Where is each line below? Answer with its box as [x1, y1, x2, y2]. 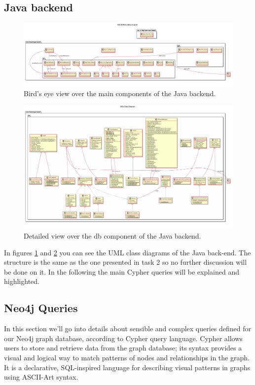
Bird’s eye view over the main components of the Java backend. [24, 88, 216, 99]
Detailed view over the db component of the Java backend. [24, 230, 201, 241]
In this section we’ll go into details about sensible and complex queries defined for [4, 323, 252, 334]
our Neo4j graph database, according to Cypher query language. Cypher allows [4, 333, 243, 343]
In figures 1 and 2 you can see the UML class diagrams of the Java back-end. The [4, 247, 251, 257]
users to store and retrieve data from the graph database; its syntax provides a [4, 343, 242, 353]
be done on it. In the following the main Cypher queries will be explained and [4, 266, 239, 277]
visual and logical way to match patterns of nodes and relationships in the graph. [4, 352, 250, 362]
